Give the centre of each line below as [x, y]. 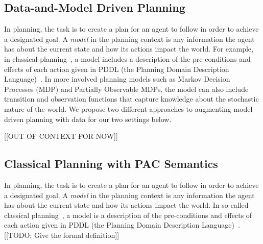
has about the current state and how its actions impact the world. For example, [129, 49]
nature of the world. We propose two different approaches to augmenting [118, 108]
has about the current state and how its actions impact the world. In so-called [126, 205]
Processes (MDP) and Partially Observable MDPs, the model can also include [126, 89]
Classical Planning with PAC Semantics [111, 164]
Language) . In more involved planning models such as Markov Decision [117, 79]
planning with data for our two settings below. [99, 119]
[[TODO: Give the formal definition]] [62, 235]
